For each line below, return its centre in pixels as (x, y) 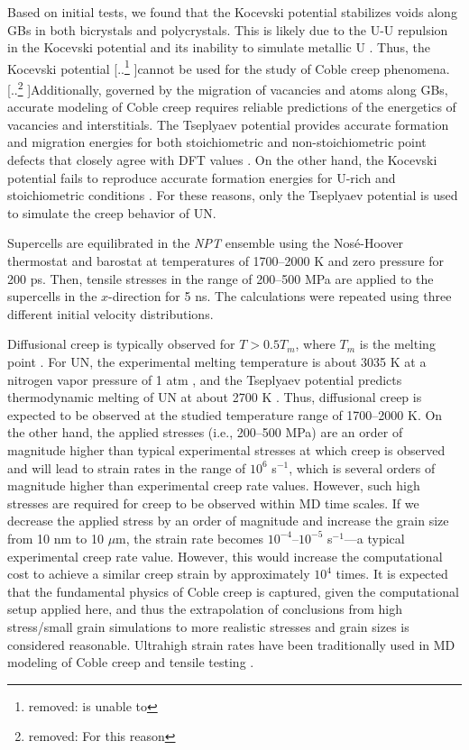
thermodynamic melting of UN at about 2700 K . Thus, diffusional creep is (215, 397)
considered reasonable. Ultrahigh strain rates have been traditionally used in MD (231, 644)
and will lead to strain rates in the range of (127, 467)
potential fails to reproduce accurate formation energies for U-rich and (202, 177)
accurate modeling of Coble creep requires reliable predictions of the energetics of (232, 107)
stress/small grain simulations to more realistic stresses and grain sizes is (208, 626)
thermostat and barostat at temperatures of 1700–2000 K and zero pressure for (226, 261)
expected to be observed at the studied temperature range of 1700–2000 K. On (225, 414)
